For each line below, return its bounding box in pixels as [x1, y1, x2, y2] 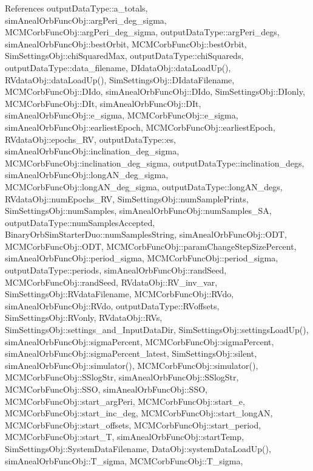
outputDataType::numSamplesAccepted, [5, 216, 155, 229]
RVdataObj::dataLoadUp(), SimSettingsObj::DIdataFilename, [5, 73, 235, 86]
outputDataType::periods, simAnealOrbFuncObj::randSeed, [5, 264, 227, 277]
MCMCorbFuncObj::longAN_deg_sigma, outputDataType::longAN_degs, [5, 180, 283, 193]
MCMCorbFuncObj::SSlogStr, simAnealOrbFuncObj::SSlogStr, [5, 371, 239, 383]
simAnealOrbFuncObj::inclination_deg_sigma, [5, 145, 180, 157]
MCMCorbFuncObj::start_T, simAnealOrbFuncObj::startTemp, [5, 430, 244, 443]
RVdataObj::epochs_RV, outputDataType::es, [5, 132, 176, 145]
